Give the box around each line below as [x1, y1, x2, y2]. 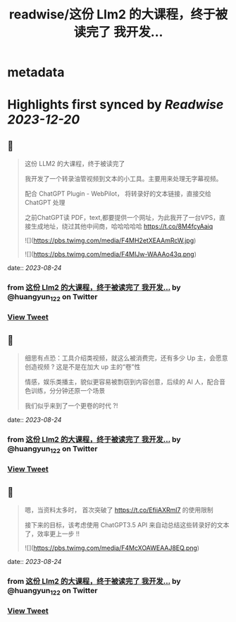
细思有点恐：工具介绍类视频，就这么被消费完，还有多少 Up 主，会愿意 [24, 354, 228, 363]
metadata [7, 64, 65, 81]
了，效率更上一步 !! [24, 529, 80, 538]
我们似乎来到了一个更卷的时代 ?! [24, 401, 118, 410]
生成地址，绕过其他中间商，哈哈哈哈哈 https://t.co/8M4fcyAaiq [30, 222, 213, 230]
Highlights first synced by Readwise [7, 97, 224, 113]
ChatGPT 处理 [24, 199, 66, 207]
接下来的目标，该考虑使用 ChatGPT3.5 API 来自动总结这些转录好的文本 [24, 521, 230, 529]
